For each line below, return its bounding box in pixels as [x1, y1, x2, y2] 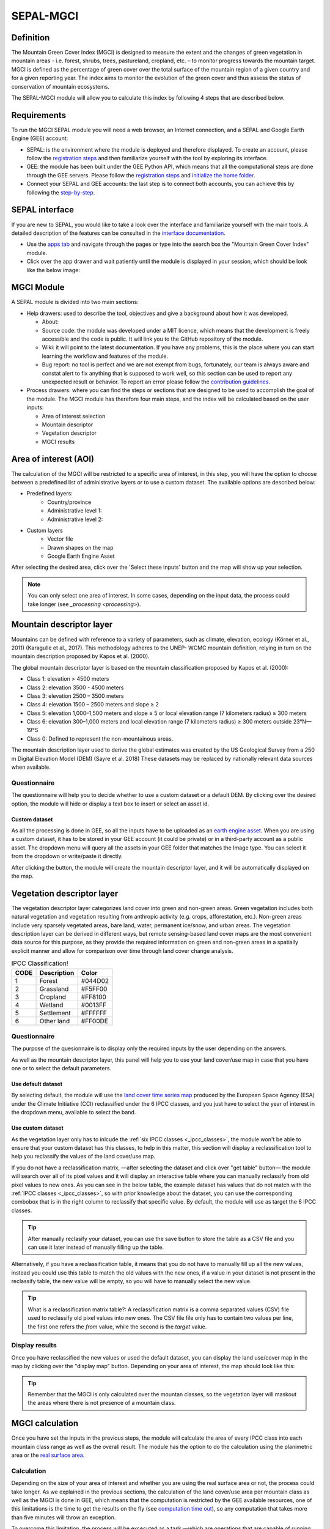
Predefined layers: [26, 490, 73, 497]
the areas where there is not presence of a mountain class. [28, 1399, 176, 1407]
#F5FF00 [81, 985, 108, 993]
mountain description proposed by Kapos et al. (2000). [11, 653, 150, 660]
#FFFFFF [81, 1009, 107, 1017]
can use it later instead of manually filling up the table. [28, 1243, 164, 1251]
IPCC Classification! [11, 959, 68, 968]
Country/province [47, 498, 92, 506]
